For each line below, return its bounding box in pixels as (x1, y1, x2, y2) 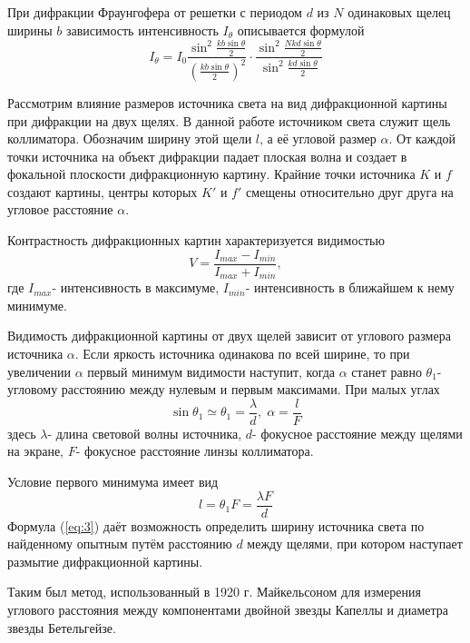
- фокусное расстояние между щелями (252, 423, 463, 442)
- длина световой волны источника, (47, 423, 242, 442)
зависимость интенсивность (66, 20, 219, 39)
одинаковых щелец (348, 3, 451, 21)
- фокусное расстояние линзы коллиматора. (75, 441, 314, 460)
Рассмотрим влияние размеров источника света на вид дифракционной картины (7, 93, 447, 112)
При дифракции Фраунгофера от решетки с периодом (7, 3, 302, 21)
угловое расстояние (7, 200, 113, 219)
